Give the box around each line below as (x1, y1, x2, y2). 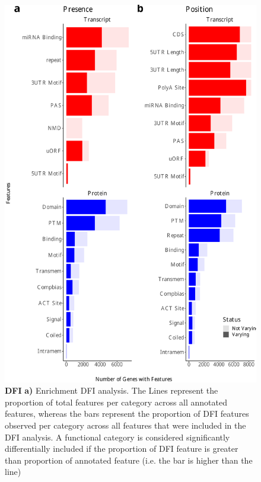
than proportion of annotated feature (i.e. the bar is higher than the (5, 454, 253, 466)
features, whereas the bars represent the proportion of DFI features (5, 407, 249, 420)
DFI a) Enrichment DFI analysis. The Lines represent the (5, 384, 218, 397)
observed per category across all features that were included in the (5, 419, 246, 431)
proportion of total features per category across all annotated (5, 395, 227, 408)
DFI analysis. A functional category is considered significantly (5, 430, 230, 443)
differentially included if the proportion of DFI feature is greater (5, 442, 238, 455)
